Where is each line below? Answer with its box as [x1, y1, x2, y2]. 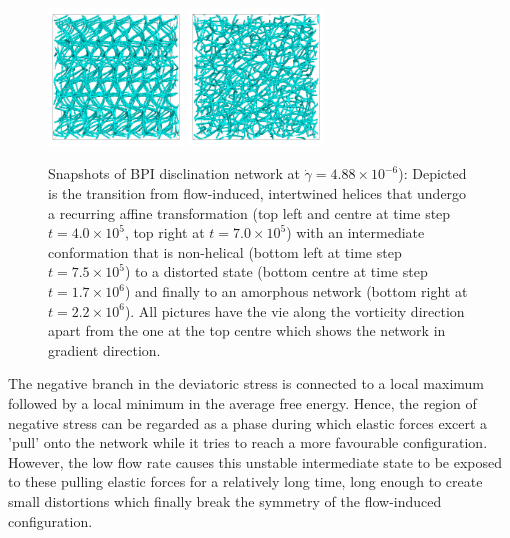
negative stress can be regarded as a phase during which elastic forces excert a [8, 412, 488, 433]
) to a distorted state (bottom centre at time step [124, 261, 428, 282]
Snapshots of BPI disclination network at [48, 163, 300, 184]
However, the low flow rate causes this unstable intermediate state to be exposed [8, 451, 503, 472]
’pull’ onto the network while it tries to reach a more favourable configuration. [8, 432, 488, 453]
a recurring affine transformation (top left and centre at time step [48, 202, 451, 223]
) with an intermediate [286, 222, 425, 243]
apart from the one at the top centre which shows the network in [48, 320, 446, 341]
